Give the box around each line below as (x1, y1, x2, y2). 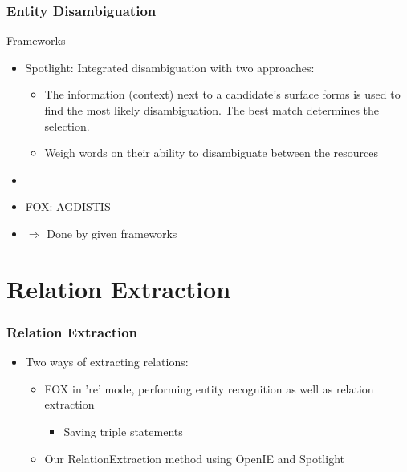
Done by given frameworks (47, 224, 177, 241)
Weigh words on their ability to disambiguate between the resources (44, 144, 378, 161)
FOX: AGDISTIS (25, 198, 111, 215)
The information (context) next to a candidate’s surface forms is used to (44, 86, 401, 103)
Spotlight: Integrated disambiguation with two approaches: (25, 58, 315, 75)
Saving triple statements (63, 422, 183, 439)
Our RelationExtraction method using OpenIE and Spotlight (44, 450, 344, 466)
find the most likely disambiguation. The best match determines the (44, 102, 380, 118)
